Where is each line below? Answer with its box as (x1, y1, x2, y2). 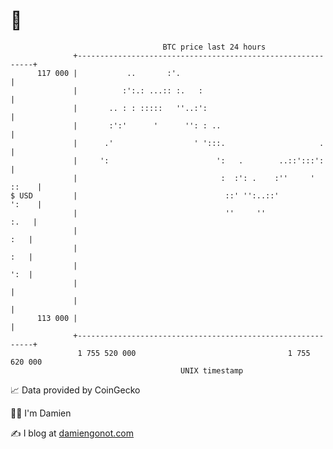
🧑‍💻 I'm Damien (10, 407, 72, 419)
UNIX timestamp (180, 365, 244, 376)
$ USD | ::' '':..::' (10, 190, 280, 201)
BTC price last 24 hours (162, 42, 267, 52)
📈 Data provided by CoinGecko (10, 384, 141, 396)
